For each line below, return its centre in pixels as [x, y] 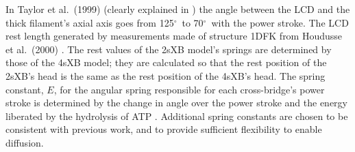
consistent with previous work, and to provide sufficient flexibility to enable [164, 129]
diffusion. [25, 142]
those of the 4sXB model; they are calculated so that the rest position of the [166, 62]
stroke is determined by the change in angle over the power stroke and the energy [176, 103]
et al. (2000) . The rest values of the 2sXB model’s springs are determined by [169, 49]
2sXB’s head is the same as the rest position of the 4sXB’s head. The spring [166, 75]
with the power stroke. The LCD [280, 22]
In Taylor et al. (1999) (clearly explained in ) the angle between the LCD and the [178, 9]
